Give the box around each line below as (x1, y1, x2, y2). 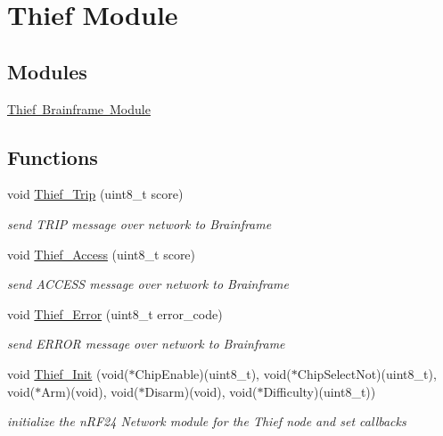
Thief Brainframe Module (7, 99, 151, 118)
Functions (7, 143, 98, 170)
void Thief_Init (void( (7, 364, 129, 383)
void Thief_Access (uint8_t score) (7, 244, 196, 263)
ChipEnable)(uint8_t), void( (135, 364, 291, 383)
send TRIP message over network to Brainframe (7, 214, 272, 233)
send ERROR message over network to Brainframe (7, 334, 285, 353)
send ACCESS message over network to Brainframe (7, 275, 290, 293)
